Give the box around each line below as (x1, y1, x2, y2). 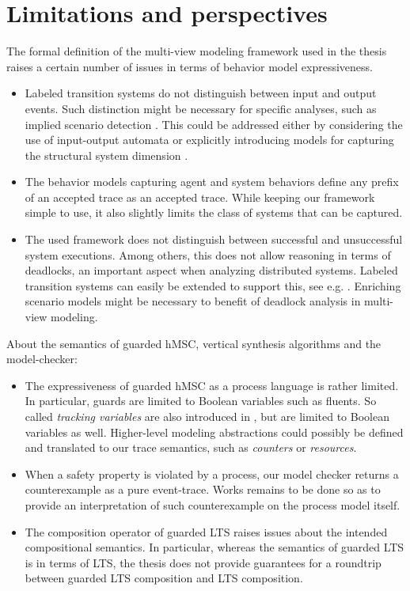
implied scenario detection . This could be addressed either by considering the (25, 116, 403, 132)
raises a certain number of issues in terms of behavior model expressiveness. (6, 58, 373, 74)
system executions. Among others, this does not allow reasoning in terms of (25, 246, 391, 263)
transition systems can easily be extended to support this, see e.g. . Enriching (25, 277, 401, 294)
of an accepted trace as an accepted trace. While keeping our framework (25, 188, 375, 205)
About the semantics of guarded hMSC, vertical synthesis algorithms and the (6, 335, 382, 351)
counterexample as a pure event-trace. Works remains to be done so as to (25, 481, 381, 498)
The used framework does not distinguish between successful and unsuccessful (25, 231, 403, 248)
